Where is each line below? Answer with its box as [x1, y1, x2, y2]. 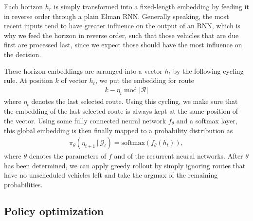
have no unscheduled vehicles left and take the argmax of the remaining [4, 170, 218, 180]
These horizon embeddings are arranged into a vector [4, 65, 163, 76]
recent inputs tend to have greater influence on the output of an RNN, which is [4, 20, 240, 31]
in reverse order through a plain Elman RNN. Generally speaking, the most [4, 11, 229, 21]
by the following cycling [173, 65, 244, 76]
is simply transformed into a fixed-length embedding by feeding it [54, 1, 249, 11]
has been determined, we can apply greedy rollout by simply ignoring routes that [4, 160, 246, 170]
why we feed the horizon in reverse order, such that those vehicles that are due [4, 30, 239, 40]
